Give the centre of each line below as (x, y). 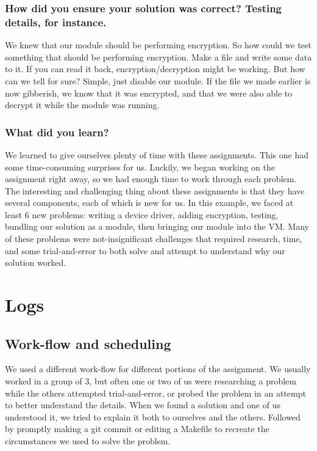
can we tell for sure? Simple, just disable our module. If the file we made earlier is (158, 80)
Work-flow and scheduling (88, 343)
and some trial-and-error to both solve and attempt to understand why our (145, 250)
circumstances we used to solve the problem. (88, 441)
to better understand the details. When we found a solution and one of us (143, 405)
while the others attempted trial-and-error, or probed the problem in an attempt (155, 393)
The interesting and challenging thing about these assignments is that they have (155, 190)
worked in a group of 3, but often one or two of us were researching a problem (151, 381)
